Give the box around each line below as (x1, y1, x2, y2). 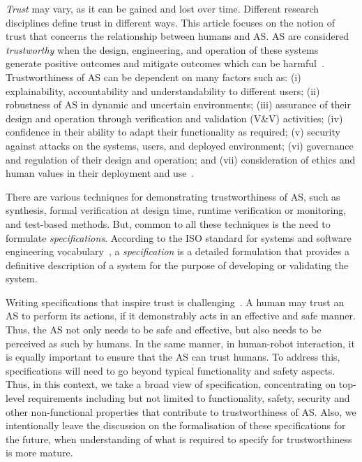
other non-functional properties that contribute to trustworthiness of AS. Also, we (6, 404, 356, 419)
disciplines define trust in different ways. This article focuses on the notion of (6, 15, 335, 29)
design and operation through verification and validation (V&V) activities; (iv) (6, 110, 343, 125)
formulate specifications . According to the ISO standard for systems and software (6, 230, 352, 245)
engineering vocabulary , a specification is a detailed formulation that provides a (6, 244, 349, 259)
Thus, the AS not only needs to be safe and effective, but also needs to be (6, 322, 322, 337)
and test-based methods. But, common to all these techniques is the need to (6, 216, 331, 231)
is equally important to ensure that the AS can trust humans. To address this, (6, 349, 340, 364)
